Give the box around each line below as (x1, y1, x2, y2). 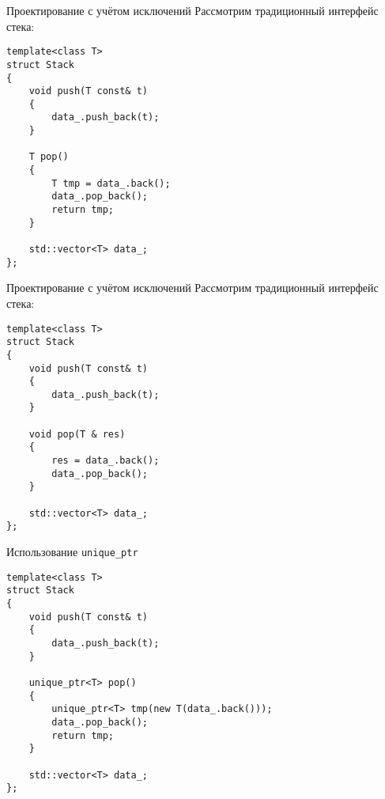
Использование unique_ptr (6, 543, 138, 560)
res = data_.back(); (51, 455, 160, 467)
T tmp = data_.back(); (51, 177, 171, 189)
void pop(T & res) (28, 428, 126, 440)
